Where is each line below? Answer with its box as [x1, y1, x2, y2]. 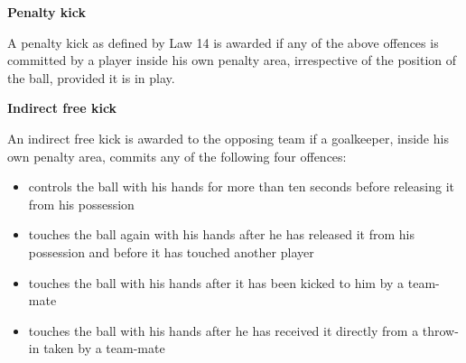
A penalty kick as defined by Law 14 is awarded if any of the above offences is [7, 33, 439, 51]
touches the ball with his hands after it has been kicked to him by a [28, 273, 405, 292]
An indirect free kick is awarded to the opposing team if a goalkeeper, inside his [7, 128, 449, 147]
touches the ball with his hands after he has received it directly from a [28, 321, 419, 340]
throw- [422, 321, 459, 340]
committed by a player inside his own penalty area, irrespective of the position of [7, 51, 457, 70]
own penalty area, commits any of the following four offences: [7, 146, 347, 165]
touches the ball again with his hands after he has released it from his [28, 225, 415, 244]
